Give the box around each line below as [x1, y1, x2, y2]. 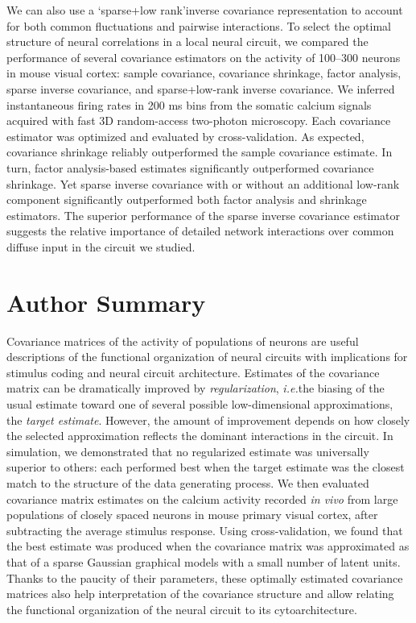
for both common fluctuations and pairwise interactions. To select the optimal [6, 17, 391, 34]
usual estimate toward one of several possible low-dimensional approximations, [6, 396, 393, 412]
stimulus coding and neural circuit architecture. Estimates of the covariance [6, 363, 380, 380]
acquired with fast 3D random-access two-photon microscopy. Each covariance [6, 112, 391, 129]
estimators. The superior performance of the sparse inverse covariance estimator [6, 206, 400, 223]
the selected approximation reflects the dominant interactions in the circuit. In [6, 427, 393, 444]
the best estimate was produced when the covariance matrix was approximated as [6, 538, 410, 554]
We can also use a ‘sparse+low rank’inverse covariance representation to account [6, 2, 403, 18]
